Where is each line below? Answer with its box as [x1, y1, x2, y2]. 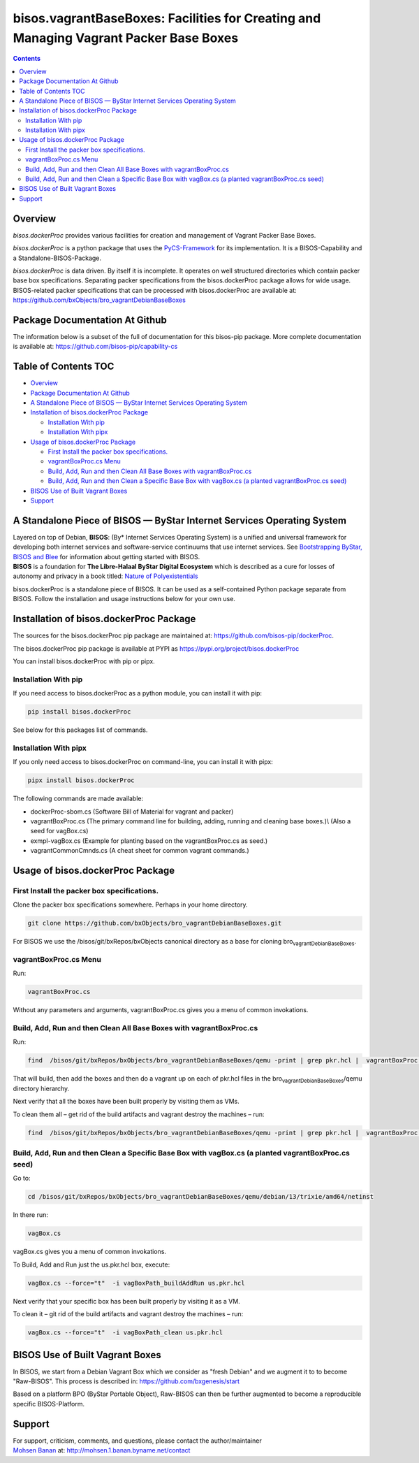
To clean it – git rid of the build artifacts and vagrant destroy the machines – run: [13, 1310, 244, 1318]
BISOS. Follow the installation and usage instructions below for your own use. [13, 595, 235, 603]
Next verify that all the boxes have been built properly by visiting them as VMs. [13, 1097, 240, 1106]
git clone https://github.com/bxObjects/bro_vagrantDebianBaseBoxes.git [27, 919, 282, 928]
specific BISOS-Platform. [13, 1399, 85, 1408]
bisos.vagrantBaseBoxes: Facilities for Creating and [13, 10, 321, 26]
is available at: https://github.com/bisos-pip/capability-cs [13, 343, 178, 351]
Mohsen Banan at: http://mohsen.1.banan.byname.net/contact [13, 1446, 191, 1455]
